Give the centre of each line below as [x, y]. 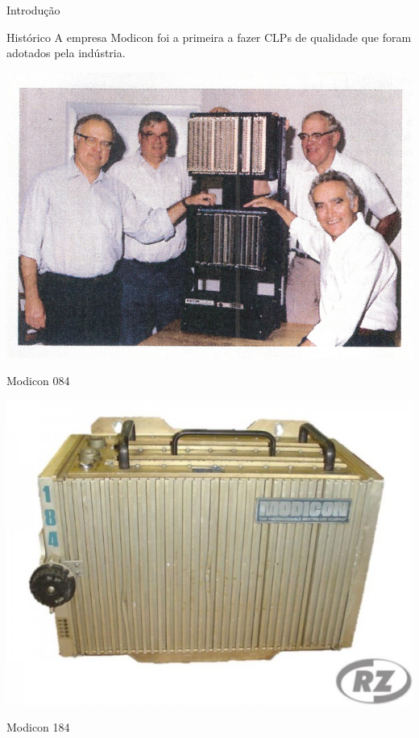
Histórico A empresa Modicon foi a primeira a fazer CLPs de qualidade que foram [209, 37]
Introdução [33, 10]
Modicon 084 [38, 381]
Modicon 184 [38, 727]
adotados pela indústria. [66, 53]
